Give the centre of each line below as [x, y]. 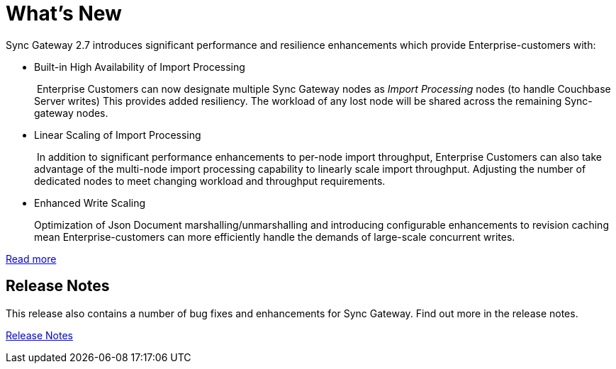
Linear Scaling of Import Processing [118, 135]
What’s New [64, 13]
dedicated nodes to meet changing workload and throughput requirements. [210, 181]
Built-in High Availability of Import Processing [140, 67]
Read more [31, 259]
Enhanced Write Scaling [90, 203]
